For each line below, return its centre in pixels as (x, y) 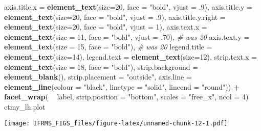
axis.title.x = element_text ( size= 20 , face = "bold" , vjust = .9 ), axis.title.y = (128, 7)
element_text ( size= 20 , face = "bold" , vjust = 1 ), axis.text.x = (106, 27)
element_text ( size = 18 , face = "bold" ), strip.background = (101, 67)
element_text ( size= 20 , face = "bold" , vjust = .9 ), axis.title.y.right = (115, 17)
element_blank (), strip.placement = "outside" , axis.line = (98, 77)
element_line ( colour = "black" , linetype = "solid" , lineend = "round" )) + (122, 86)
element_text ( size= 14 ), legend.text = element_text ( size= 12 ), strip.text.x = (130, 56)
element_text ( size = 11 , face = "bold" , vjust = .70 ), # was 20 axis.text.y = (127, 36)
